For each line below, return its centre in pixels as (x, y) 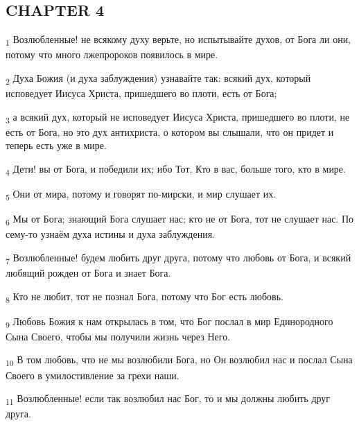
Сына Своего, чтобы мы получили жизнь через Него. (118, 336)
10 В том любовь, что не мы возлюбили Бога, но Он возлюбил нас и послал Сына (179, 361)
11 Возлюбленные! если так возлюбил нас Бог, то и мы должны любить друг (168, 399)
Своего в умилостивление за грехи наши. (93, 375)
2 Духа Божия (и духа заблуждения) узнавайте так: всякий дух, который (158, 78)
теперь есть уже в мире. (56, 145)
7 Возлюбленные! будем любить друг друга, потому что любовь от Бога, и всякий (178, 258)
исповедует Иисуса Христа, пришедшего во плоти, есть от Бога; (141, 93)
